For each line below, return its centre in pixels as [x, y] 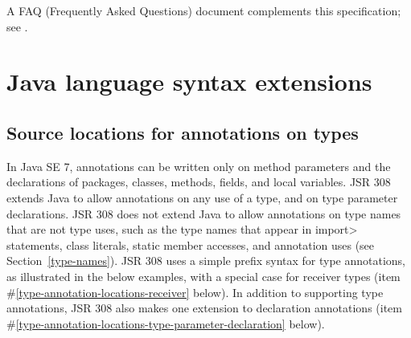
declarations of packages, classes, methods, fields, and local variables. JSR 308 [199, 182]
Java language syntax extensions [189, 81]
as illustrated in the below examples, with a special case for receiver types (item [203, 276]
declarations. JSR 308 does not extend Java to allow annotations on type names [204, 213]
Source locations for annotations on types [183, 132]
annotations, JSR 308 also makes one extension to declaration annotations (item [204, 308]
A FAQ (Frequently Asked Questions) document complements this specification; [204, 10]
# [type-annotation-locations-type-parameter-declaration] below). [166, 323]
